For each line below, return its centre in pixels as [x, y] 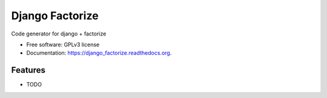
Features [28, 70]
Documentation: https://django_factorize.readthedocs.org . [99, 53]
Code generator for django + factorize [59, 34]
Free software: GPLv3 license [63, 44]
